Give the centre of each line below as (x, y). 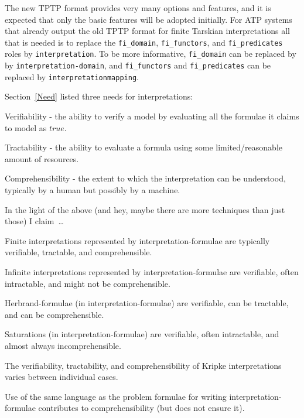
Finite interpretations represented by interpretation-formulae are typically (137, 240)
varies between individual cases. (62, 377)
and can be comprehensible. (54, 314)
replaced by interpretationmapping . (72, 76)
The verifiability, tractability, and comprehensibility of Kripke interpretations (143, 365)
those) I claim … (34, 221)
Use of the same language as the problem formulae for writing (116, 396)
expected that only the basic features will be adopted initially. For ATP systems (148, 19)
